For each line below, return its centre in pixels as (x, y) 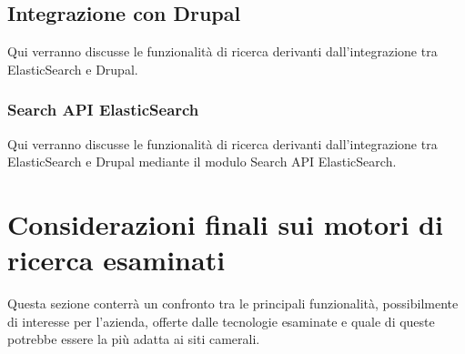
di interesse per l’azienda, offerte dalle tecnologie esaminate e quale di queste (221, 321)
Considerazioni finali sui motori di (225, 223)
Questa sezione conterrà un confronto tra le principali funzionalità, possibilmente (233, 303)
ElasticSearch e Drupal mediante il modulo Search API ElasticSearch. (202, 162)
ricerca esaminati (116, 260)
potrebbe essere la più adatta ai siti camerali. (134, 339)
